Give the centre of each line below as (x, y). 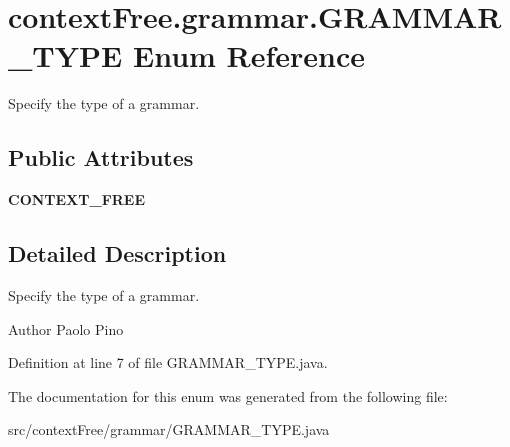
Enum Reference (249, 55)
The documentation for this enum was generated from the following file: (228, 395)
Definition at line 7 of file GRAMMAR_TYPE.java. (168, 362)
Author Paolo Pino (66, 328)
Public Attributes (101, 157)
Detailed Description (117, 253)
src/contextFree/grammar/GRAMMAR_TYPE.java (169, 429)
